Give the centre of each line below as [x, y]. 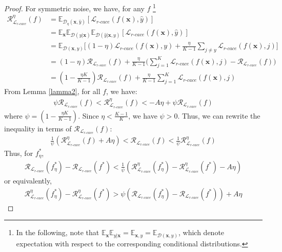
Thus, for [19, 153]
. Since [88, 115]
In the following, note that [58, 232]
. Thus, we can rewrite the [219, 115]
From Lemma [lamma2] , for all [52, 91]
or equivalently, [28, 180]
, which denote [202, 232]
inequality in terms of [38, 128]
